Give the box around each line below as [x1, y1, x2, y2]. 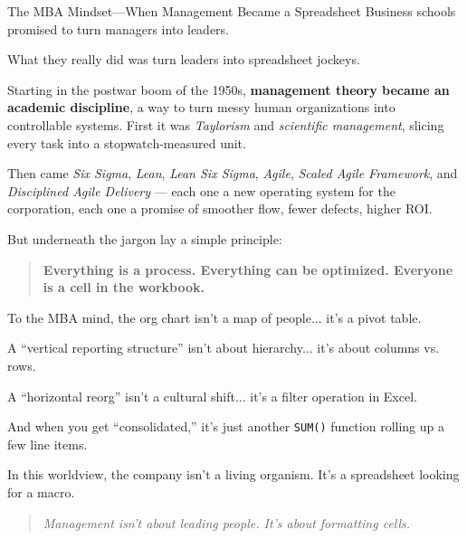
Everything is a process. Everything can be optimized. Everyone [43, 260, 453, 279]
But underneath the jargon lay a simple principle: [7, 229, 282, 248]
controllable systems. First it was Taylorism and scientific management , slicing [7, 115, 444, 134]
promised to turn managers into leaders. [7, 19, 229, 38]
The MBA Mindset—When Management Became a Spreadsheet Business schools [7, 2, 456, 20]
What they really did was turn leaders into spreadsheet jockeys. [7, 50, 360, 69]
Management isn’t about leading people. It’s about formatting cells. [43, 513, 411, 532]
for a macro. [7, 482, 75, 501]
